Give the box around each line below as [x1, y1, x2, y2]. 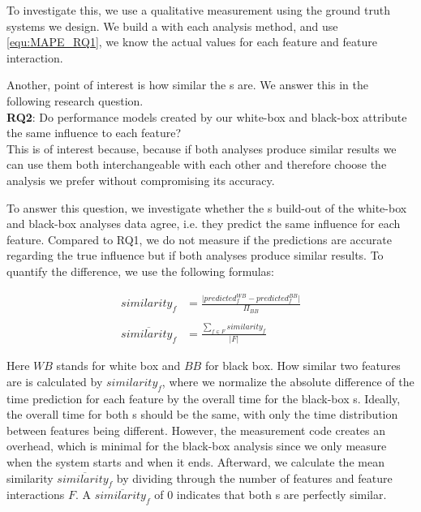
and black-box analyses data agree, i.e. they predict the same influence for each [6, 215, 401, 232]
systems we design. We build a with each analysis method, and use [6, 17, 338, 34]
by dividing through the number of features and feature [116, 469, 393, 486]
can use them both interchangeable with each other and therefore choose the [6, 156, 387, 173]
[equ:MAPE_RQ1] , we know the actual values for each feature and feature [6, 33, 377, 50]
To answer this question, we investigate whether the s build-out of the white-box [6, 199, 407, 216]
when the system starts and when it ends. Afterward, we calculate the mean [6, 454, 384, 471]
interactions [6, 486, 65, 503]
